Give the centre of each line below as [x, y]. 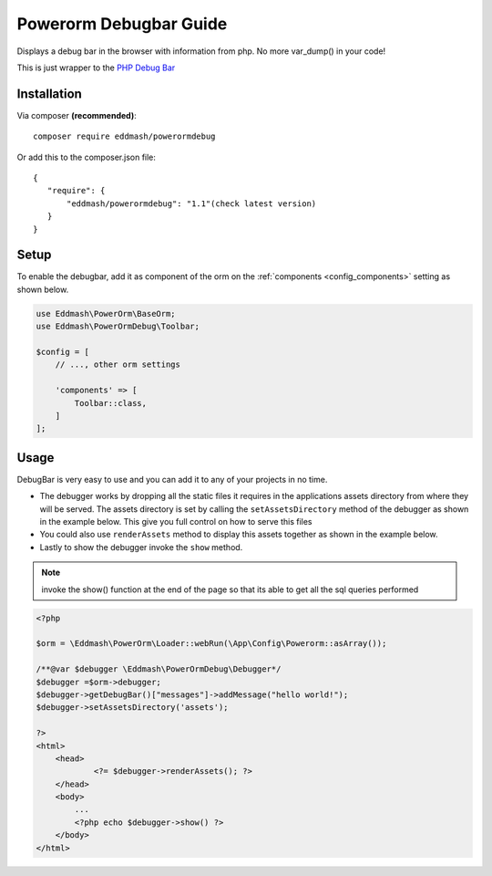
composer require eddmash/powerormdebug [124, 136]
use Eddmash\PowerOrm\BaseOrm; [106, 313]
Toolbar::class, [111, 403]
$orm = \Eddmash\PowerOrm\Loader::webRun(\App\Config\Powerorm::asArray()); [211, 644]
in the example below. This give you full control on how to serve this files [176, 522]
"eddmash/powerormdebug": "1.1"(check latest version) [192, 203]
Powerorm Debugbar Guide [122, 24]
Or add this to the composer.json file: [87, 157]
